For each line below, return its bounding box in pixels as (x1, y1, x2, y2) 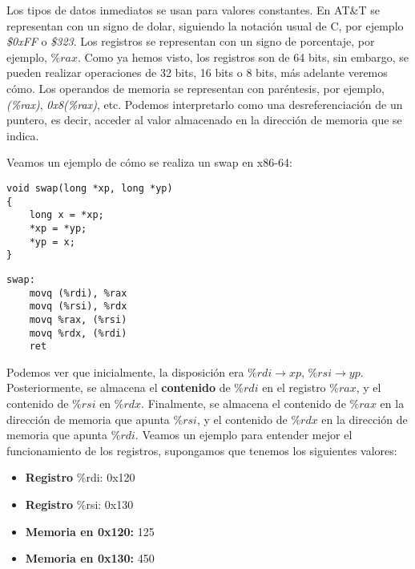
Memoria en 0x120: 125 (25, 523, 155, 539)
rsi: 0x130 (86, 495, 134, 512)
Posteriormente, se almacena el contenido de (6, 379, 231, 396)
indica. (6, 127, 39, 143)
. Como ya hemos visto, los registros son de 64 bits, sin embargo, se (78, 48, 409, 65)
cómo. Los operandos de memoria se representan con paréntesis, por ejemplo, (6, 79, 385, 96)
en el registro (262, 379, 326, 396)
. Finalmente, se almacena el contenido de (141, 395, 346, 411)
